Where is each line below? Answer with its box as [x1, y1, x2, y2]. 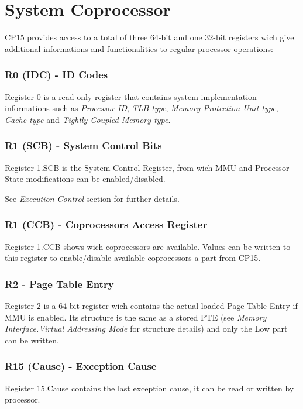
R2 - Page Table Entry [5, 276, 114, 291]
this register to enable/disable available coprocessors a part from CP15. [5, 252, 261, 264]
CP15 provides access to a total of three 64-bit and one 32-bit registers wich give [5, 31, 294, 43]
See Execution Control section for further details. [5, 192, 180, 204]
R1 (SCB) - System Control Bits [5, 138, 162, 153]
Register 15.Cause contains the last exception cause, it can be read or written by [5, 381, 294, 394]
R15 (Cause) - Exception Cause [5, 359, 157, 373]
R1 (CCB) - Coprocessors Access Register [5, 217, 208, 232]
